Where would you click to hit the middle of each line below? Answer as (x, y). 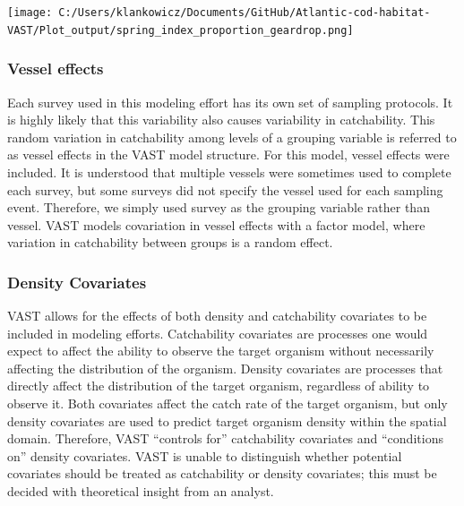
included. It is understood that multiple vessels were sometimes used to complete (229, 172)
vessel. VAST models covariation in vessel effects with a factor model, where (216, 224)
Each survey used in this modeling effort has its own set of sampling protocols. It (230, 102)
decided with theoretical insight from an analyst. (141, 491)
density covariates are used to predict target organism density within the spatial (227, 420)
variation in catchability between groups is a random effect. (170, 242)
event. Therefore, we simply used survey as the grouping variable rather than (219, 207)
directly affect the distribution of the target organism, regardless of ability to (219, 386)
